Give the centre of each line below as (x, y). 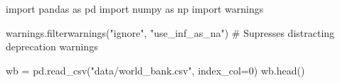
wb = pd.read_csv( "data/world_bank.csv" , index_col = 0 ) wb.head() (155, 70)
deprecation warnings (52, 46)
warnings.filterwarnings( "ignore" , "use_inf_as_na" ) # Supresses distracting (170, 32)
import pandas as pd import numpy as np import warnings (135, 9)
